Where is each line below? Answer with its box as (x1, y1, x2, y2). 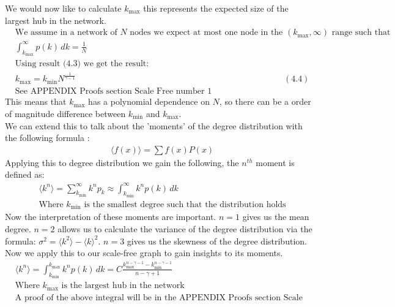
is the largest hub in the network (61, 281, 185, 290)
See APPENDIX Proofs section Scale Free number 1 (15, 87, 212, 96)
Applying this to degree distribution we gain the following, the (5, 156, 239, 169)
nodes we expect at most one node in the (130, 28, 283, 37)
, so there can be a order (219, 95, 311, 108)
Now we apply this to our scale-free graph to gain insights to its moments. (5, 246, 283, 259)
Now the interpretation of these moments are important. (5, 210, 216, 223)
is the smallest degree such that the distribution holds (84, 200, 286, 209)
